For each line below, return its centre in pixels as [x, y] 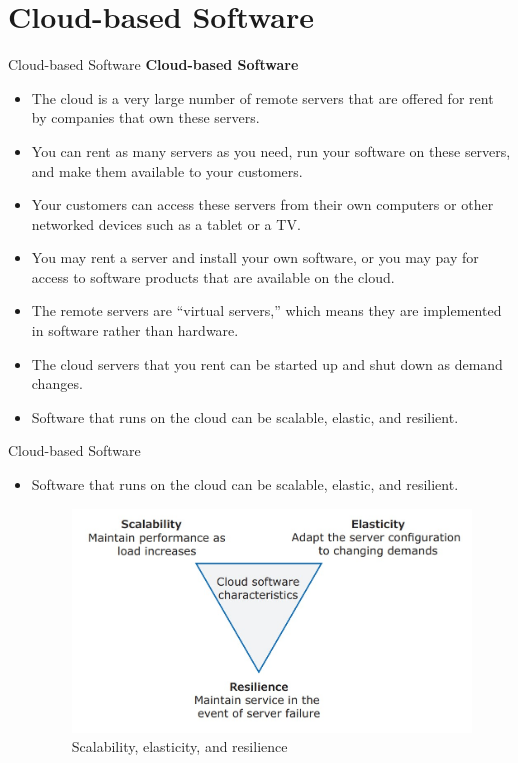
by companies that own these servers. [145, 117]
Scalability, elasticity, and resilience [179, 746]
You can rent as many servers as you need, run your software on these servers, [271, 150]
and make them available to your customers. [167, 170]
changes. [57, 383]
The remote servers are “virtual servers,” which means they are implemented [266, 310]
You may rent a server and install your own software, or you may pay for [255, 257]
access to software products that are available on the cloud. [213, 276]
